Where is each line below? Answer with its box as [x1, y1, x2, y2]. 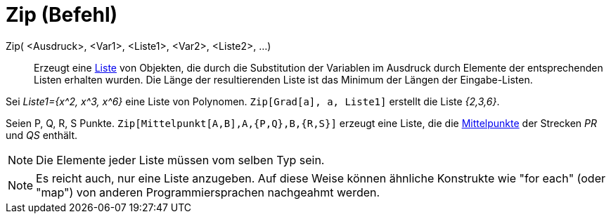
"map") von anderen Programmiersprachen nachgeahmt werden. [36, 185, 380, 199]
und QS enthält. [6, 128, 78, 141]
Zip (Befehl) [6, 3, 118, 27]
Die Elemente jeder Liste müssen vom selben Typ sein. [36, 152, 325, 167]
